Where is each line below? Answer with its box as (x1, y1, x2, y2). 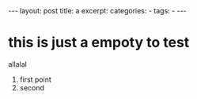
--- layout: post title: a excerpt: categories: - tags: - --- (8, 6, 188, 15)
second (19, 82, 45, 92)
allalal (8, 59, 28, 68)
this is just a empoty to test (8, 34, 190, 52)
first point (19, 75, 51, 84)
